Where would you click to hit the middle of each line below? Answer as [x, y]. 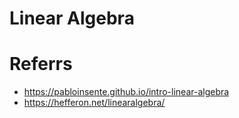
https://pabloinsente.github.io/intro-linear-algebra [126, 92]
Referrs [41, 64]
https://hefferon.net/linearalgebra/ [94, 103]
